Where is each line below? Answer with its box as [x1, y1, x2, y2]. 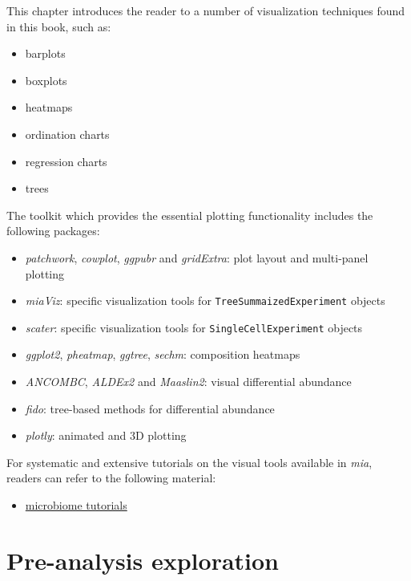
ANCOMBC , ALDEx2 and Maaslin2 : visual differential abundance [25, 373, 352, 390]
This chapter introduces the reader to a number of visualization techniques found [6, 2, 405, 18]
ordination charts [25, 125, 110, 142]
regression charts [25, 152, 107, 169]
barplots [25, 45, 66, 62]
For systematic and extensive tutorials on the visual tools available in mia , [6, 453, 373, 470]
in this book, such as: [6, 18, 111, 35]
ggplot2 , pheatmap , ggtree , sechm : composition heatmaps [25, 346, 300, 363]
